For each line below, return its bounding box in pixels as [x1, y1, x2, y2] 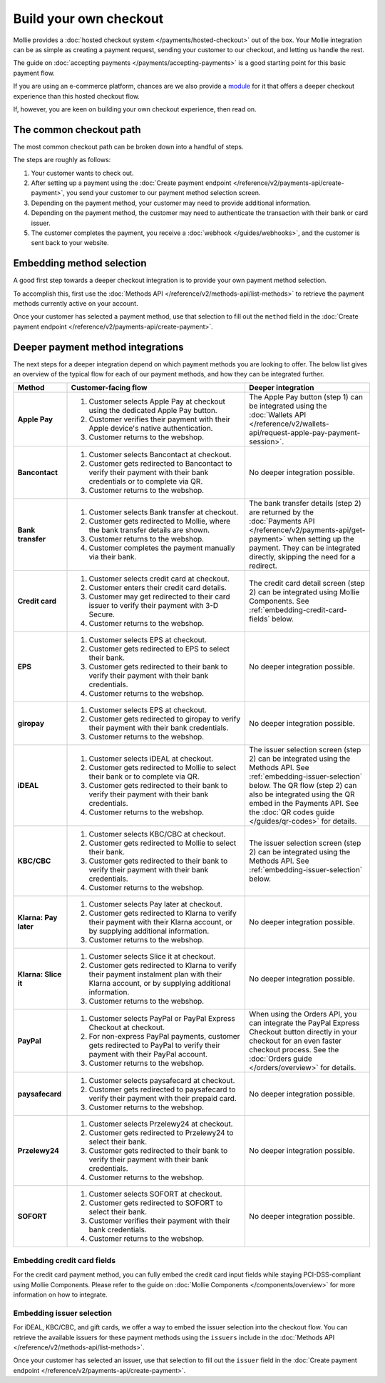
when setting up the [287, 534, 354, 544]
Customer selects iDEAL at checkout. [88, 754, 214, 764]
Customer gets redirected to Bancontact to [88, 459, 232, 469]
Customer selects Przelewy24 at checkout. [88, 1119, 233, 1129]
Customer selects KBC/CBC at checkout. [88, 829, 226, 839]
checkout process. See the [249, 1045, 339, 1055]
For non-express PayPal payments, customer [88, 1032, 240, 1042]
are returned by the [249, 507, 314, 517]
